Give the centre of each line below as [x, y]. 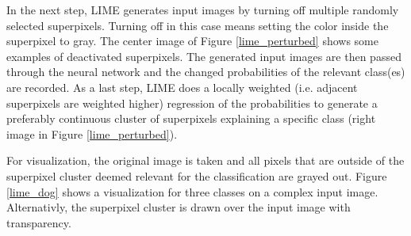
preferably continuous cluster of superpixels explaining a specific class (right [191, 118]
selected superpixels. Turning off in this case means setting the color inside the [198, 25]
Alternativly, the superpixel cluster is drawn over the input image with [179, 207]
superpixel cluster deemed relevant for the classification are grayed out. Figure [197, 175]
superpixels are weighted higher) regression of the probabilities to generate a [192, 103]
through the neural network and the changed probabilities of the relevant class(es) [206, 72]
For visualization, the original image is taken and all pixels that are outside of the [205, 160]
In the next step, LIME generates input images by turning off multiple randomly [203, 10]
